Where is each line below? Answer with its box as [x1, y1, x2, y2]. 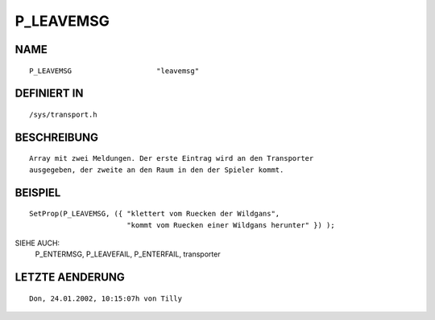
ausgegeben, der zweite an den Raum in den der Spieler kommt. [29, 165, 284, 174]
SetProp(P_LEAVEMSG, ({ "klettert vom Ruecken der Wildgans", [29, 209, 280, 219]
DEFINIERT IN [14, 87, 84, 101]
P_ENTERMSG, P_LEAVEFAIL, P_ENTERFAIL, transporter [35, 249, 221, 259]
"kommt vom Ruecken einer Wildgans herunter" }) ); [126, 220, 335, 229]
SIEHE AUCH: [14, 238, 60, 248]
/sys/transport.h [29, 109, 97, 119]
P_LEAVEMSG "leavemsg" [29, 66, 200, 76]
